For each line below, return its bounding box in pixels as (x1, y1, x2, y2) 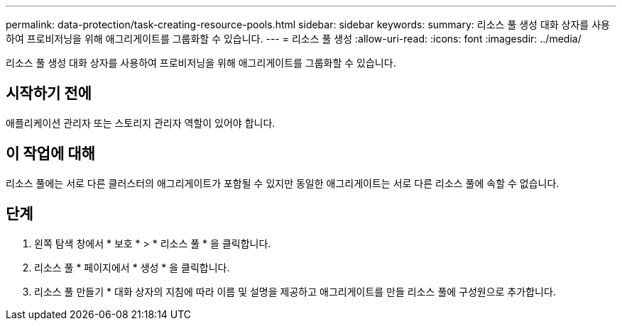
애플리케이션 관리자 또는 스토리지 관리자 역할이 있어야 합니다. (6, 116, 275, 129)
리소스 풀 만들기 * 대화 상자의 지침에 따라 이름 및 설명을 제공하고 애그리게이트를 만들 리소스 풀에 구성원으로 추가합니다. (34, 285, 556, 298)
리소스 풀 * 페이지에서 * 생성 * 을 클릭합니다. (34, 261, 230, 274)
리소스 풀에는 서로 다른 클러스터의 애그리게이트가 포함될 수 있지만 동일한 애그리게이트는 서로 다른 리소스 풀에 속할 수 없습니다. (6, 176, 560, 189)
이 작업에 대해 (6, 145, 95, 163)
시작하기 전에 (6, 84, 92, 103)
